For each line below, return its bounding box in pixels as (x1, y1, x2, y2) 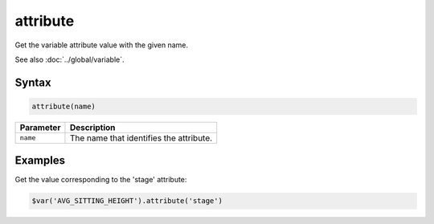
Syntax (14, 75, 51, 89)
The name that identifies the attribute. (69, 132, 213, 144)
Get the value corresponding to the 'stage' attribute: (14, 175, 187, 185)
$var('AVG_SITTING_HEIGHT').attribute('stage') (31, 197, 223, 206)
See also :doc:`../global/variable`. (14, 55, 125, 64)
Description (69, 121, 116, 132)
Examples (14, 153, 66, 168)
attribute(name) (31, 101, 96, 111)
